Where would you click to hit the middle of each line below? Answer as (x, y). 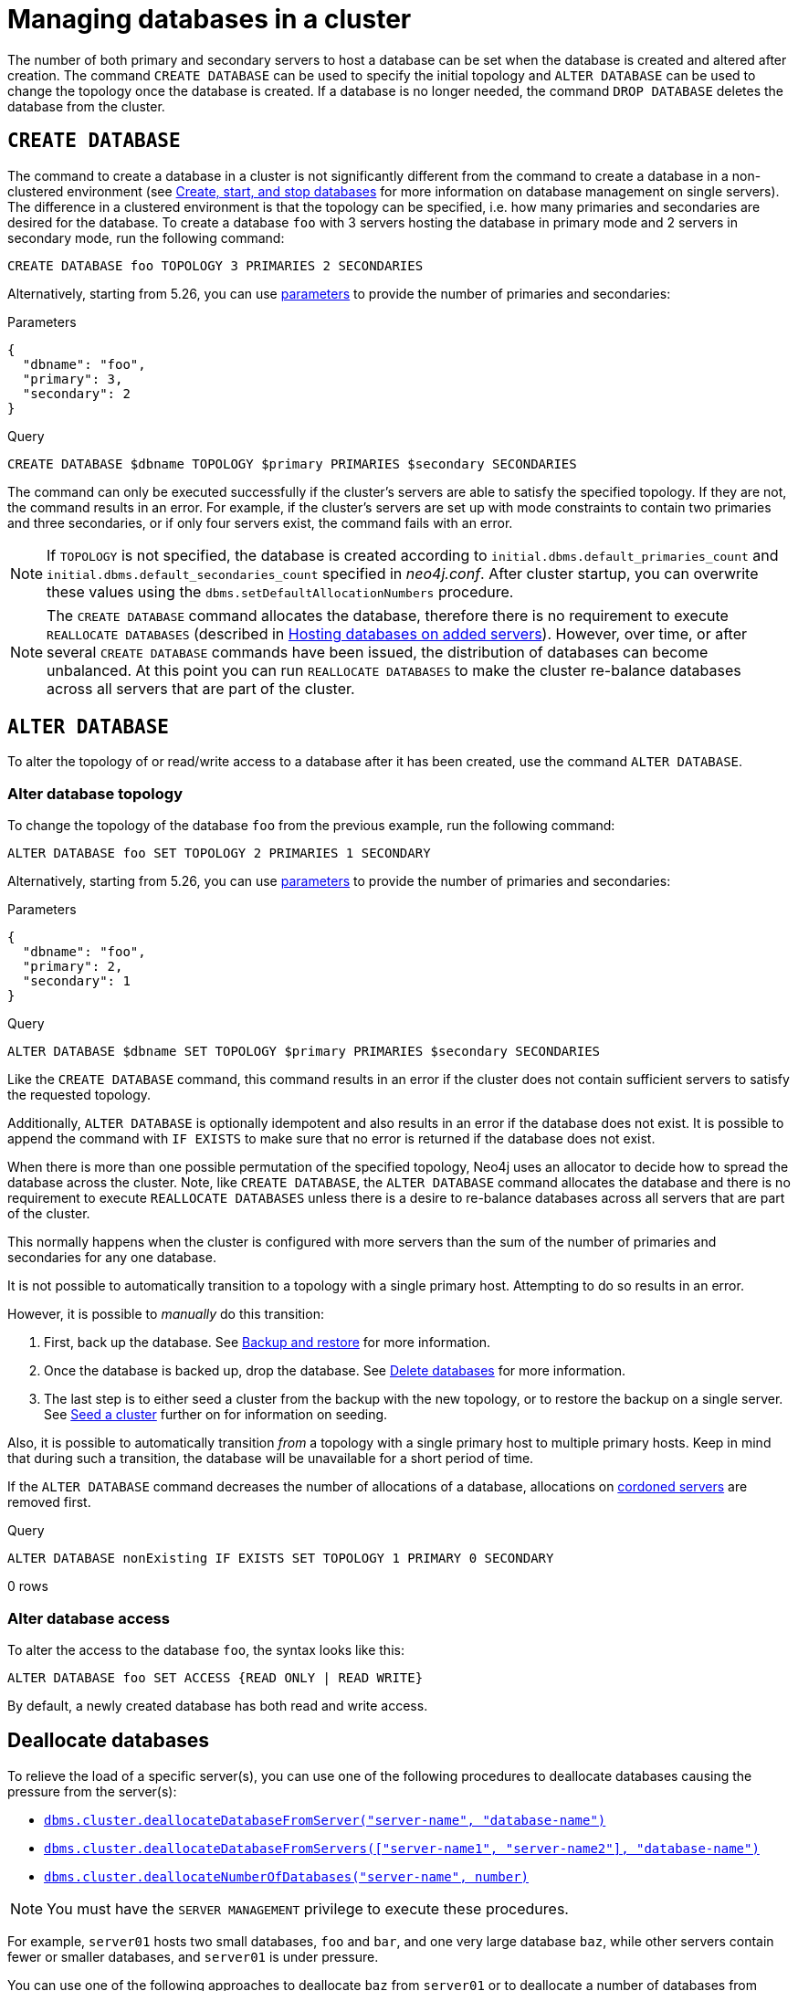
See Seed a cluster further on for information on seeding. (216, 1415)
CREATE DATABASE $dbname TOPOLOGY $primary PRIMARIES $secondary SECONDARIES (292, 464)
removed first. (49, 1502)
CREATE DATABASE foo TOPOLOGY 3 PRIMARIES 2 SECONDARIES (215, 265)
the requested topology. (79, 1095)
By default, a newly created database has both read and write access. (218, 1705)
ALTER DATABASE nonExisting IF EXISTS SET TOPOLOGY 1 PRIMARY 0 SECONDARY (281, 1559)
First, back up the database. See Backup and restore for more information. (268, 1343)
